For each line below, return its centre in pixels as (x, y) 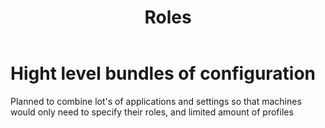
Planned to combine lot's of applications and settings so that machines (156, 101)
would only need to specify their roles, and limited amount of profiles (152, 112)
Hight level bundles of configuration (163, 73)
